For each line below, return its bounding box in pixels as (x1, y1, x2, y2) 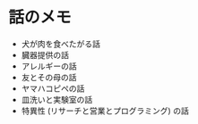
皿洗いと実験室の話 (21, 94, 93, 104)
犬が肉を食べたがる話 (21, 38, 100, 49)
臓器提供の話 (21, 49, 69, 60)
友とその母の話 (21, 71, 77, 82)
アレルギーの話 (21, 61, 77, 71)
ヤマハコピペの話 (21, 83, 85, 94)
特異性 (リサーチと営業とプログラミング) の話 (21, 105, 189, 116)
